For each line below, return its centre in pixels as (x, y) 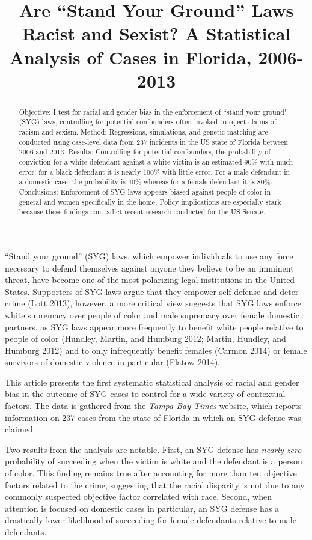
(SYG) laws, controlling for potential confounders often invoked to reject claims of (148, 122)
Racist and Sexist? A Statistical (156, 33)
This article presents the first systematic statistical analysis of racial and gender (152, 382)
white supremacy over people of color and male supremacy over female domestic (152, 314)
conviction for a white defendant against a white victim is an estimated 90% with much (156, 162)
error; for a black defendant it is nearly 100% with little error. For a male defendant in (154, 171)
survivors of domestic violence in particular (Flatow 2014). (112, 362)
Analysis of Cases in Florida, (130, 57)
